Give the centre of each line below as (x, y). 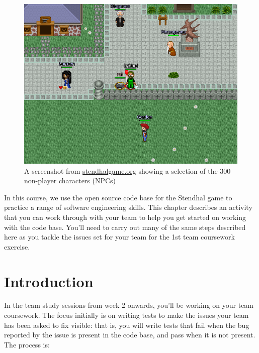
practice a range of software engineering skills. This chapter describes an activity (128, 207)
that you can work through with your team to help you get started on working (125, 217)
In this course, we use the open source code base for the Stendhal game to (118, 197)
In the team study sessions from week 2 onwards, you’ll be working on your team (129, 305)
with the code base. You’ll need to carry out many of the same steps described (125, 227)
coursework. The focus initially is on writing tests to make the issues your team (126, 315)
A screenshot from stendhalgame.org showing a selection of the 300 (127, 170)
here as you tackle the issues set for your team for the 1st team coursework (119, 237)
